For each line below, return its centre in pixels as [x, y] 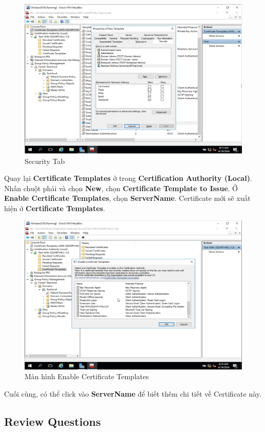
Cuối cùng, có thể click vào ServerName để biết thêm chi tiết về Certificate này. [133, 393]
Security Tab [45, 161]
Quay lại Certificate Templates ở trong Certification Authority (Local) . [128, 178]
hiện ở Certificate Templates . [55, 208]
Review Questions [53, 421]
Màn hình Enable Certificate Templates [87, 376]
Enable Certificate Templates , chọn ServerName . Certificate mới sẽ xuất [127, 198]
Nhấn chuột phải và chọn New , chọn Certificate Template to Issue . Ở [121, 188]
